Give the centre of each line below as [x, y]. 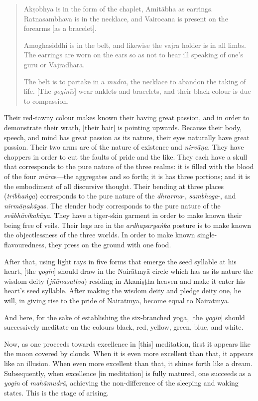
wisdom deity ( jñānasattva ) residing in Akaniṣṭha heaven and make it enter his [125, 281]
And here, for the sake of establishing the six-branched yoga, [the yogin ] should [125, 317]
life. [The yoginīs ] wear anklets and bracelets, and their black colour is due [137, 91]
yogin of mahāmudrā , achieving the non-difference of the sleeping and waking [121, 383]
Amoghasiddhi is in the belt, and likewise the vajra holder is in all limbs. [135, 45]
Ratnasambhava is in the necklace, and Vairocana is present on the [126, 18]
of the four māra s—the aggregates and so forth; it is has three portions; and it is [127, 176]
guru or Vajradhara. [54, 64]
